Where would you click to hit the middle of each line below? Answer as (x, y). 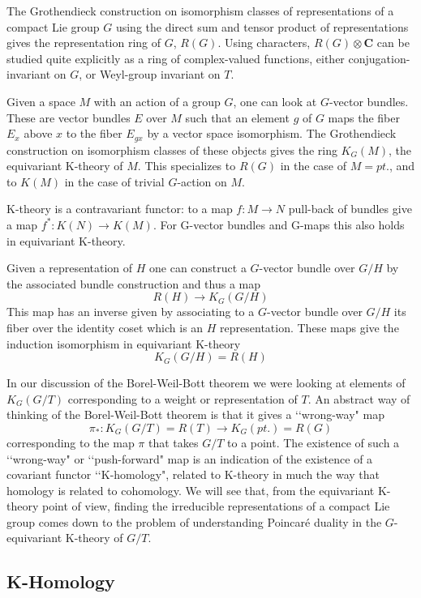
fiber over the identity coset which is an (105, 327)
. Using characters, (264, 43)
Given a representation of (70, 268)
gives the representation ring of (84, 43)
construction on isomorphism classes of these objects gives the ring (172, 149)
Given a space (41, 101)
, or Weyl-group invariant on (150, 74)
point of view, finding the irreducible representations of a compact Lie (216, 506)
